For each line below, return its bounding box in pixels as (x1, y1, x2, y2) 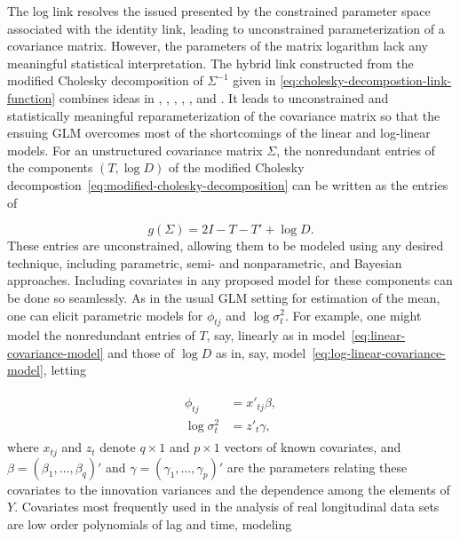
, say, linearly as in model (206, 326, 345, 345)
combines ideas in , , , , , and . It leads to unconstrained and (59, 88, 389, 107)
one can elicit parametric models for (7, 305, 203, 324)
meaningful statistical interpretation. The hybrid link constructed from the (7, 53, 414, 72)
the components (7, 158, 93, 177)
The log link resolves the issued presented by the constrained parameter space (7, 2, 431, 20)
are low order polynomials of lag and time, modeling (7, 514, 292, 533)
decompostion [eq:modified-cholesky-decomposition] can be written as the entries (7, 175, 448, 194)
